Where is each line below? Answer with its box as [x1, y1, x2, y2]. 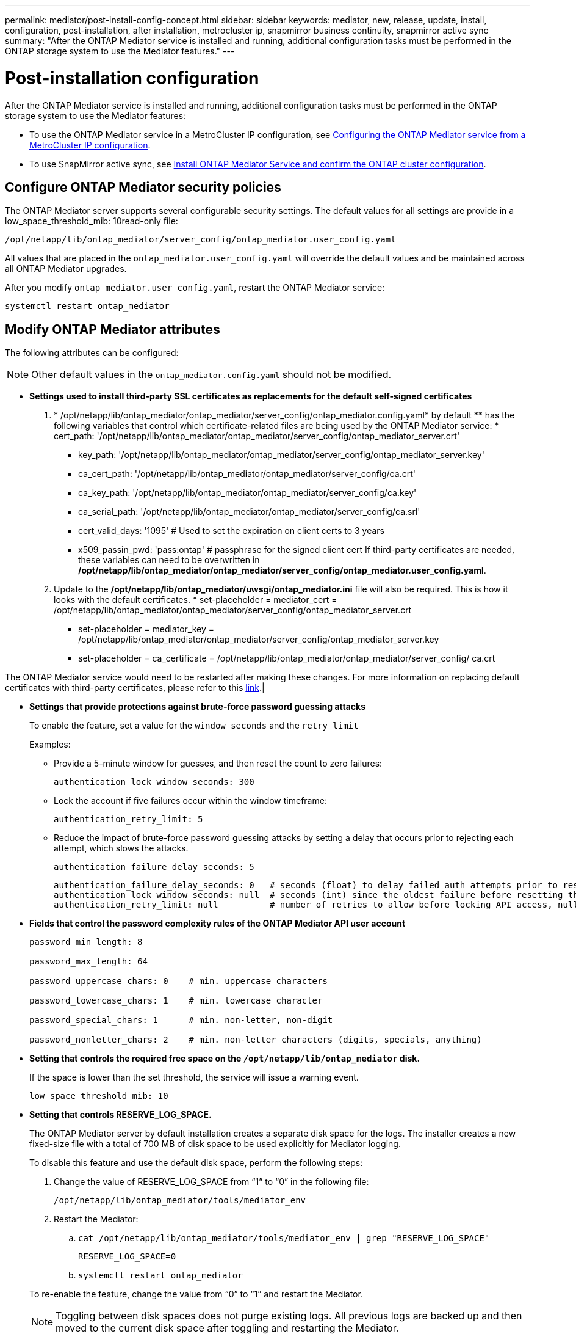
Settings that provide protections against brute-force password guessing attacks [29, 701, 366, 712]
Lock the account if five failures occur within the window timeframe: [54, 795, 327, 806]
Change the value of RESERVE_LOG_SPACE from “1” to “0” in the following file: [54, 1176, 369, 1187]
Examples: [29, 739, 71, 750]
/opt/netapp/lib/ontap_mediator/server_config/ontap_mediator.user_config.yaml [5, 235, 396, 245]
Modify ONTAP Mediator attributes [5, 321, 220, 337]
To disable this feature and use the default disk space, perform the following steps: [29, 1157, 363, 1168]
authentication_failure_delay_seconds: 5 [54, 862, 254, 872]
